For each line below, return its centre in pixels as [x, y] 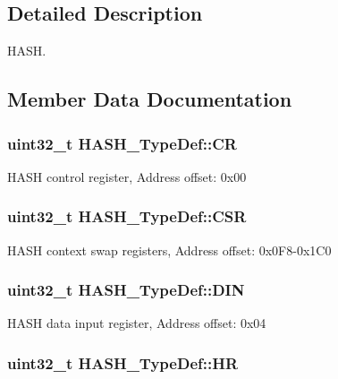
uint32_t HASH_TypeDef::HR [123, 362]
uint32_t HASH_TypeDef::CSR [127, 216]
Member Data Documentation [150, 99]
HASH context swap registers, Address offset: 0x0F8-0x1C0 [169, 250]
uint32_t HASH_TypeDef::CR [122, 143]
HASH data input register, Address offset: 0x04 [137, 323]
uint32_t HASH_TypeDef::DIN [126, 290]
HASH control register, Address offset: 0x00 [127, 176]
